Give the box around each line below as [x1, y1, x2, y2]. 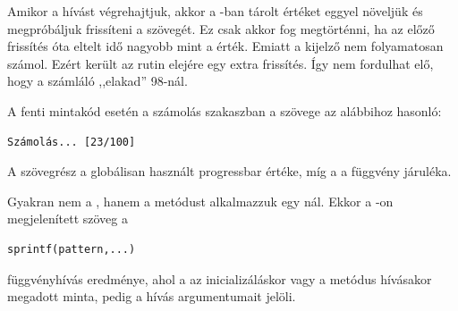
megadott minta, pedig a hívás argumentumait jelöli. [7, 287, 296, 306]
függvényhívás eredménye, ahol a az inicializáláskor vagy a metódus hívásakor [7, 269, 432, 288]
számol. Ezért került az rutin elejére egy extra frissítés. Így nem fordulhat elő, [7, 54, 434, 72]
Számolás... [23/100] [7, 135, 136, 148]
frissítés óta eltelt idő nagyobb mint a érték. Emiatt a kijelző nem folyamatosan [7, 37, 444, 55]
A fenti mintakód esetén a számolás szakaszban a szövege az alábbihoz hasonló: [7, 101, 442, 120]
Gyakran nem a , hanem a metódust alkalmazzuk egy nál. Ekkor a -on [7, 191, 394, 210]
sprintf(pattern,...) [7, 242, 136, 256]
